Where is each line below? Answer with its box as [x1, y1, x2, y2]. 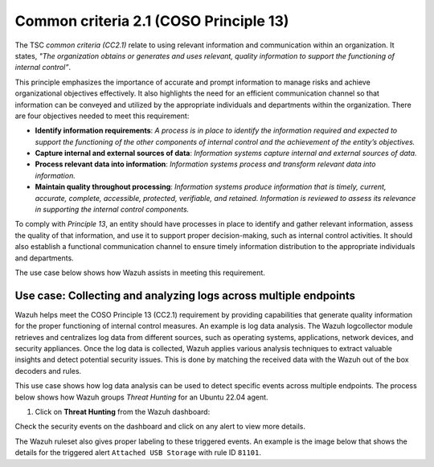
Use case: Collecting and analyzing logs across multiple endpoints [14, 289, 356, 302]
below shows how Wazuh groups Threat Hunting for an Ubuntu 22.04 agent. [14, 392, 268, 402]
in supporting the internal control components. [35, 205, 190, 215]
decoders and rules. [14, 366, 82, 375]
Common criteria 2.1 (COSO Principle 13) [14, 12, 289, 30]
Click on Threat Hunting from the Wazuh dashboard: [35, 407, 211, 416]
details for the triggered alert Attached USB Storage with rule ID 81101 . [14, 448, 261, 457]
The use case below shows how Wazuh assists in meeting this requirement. [14, 268, 265, 277]
